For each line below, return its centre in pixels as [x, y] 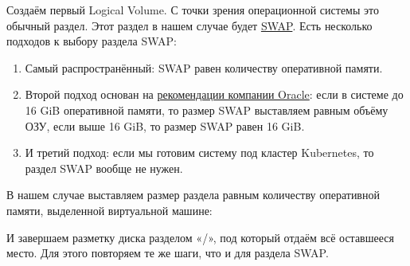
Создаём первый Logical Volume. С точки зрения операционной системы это [193, 10]
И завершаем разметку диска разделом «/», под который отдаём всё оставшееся [200, 237]
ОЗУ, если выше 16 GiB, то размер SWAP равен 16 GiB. [165, 125]
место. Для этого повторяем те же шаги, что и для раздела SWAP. [168, 253]
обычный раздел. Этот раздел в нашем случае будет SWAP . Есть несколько [189, 25]
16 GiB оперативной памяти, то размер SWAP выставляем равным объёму [207, 110]
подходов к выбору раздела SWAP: [92, 41]
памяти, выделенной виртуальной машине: [109, 210]
